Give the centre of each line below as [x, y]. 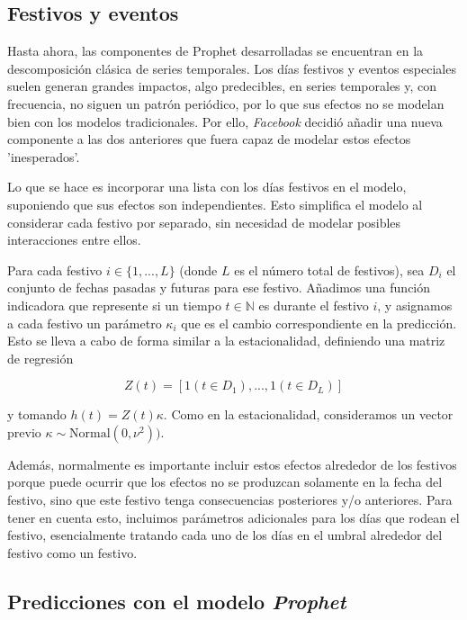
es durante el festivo [314, 305]
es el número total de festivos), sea [329, 270]
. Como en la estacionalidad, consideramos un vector [308, 414]
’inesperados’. [44, 156]
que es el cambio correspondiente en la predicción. [319, 323]
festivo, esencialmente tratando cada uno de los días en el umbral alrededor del [225, 535]
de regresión [40, 358]
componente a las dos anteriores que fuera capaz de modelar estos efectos [209, 139]
